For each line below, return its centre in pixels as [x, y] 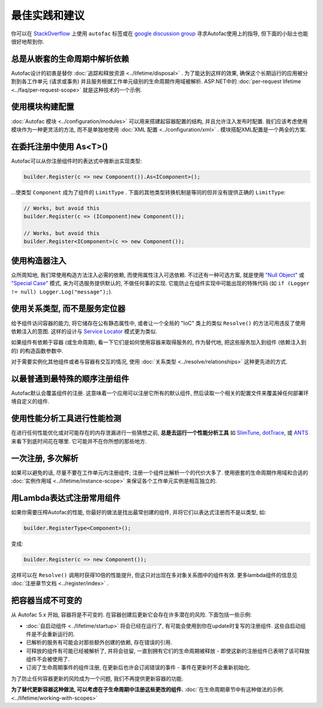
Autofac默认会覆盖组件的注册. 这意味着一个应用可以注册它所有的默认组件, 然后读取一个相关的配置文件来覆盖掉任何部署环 [160, 393]
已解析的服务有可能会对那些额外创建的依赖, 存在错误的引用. [99, 642]
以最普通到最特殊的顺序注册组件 [70, 379]
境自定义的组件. [31, 401]
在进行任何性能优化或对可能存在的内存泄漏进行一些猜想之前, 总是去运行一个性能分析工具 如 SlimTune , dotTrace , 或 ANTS [160, 433]
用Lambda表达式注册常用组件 [66, 498]
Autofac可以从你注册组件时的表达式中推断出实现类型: [77, 161]
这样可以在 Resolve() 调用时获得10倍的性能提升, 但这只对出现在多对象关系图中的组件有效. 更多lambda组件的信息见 [154, 575]
